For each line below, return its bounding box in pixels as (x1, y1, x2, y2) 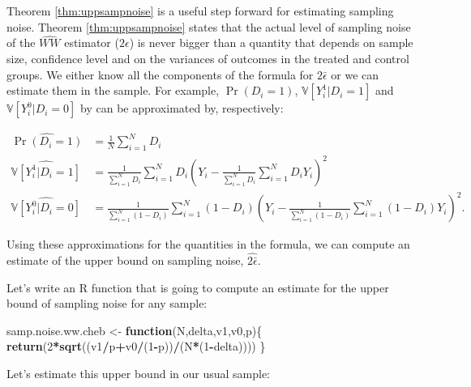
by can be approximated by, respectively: (80, 100, 284, 117)
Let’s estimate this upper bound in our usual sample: (6, 365, 271, 382)
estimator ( (64, 34, 119, 51)
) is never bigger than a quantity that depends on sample (129, 34, 413, 51)
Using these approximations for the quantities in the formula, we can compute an (6, 236, 410, 253)
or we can (331, 66, 379, 83)
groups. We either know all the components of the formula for (6, 66, 314, 83)
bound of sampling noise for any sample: (6, 295, 208, 312)
